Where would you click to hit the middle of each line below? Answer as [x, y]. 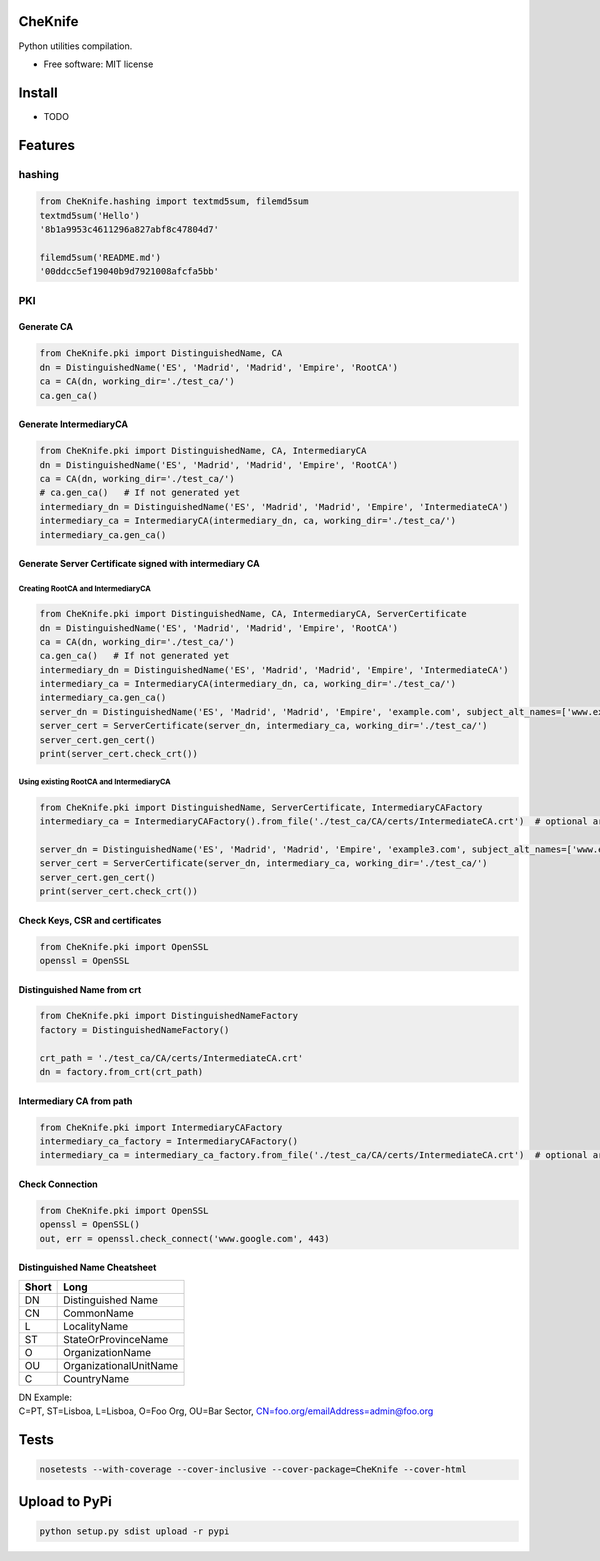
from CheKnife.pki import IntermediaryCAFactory [161, 1127]
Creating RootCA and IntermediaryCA [85, 588]
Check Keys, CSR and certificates [90, 920]
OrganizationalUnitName [121, 1365]
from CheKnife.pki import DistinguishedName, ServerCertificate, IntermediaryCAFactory [261, 807]
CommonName [98, 1313]
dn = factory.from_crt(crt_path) [121, 1072]
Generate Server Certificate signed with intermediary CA [139, 564]
